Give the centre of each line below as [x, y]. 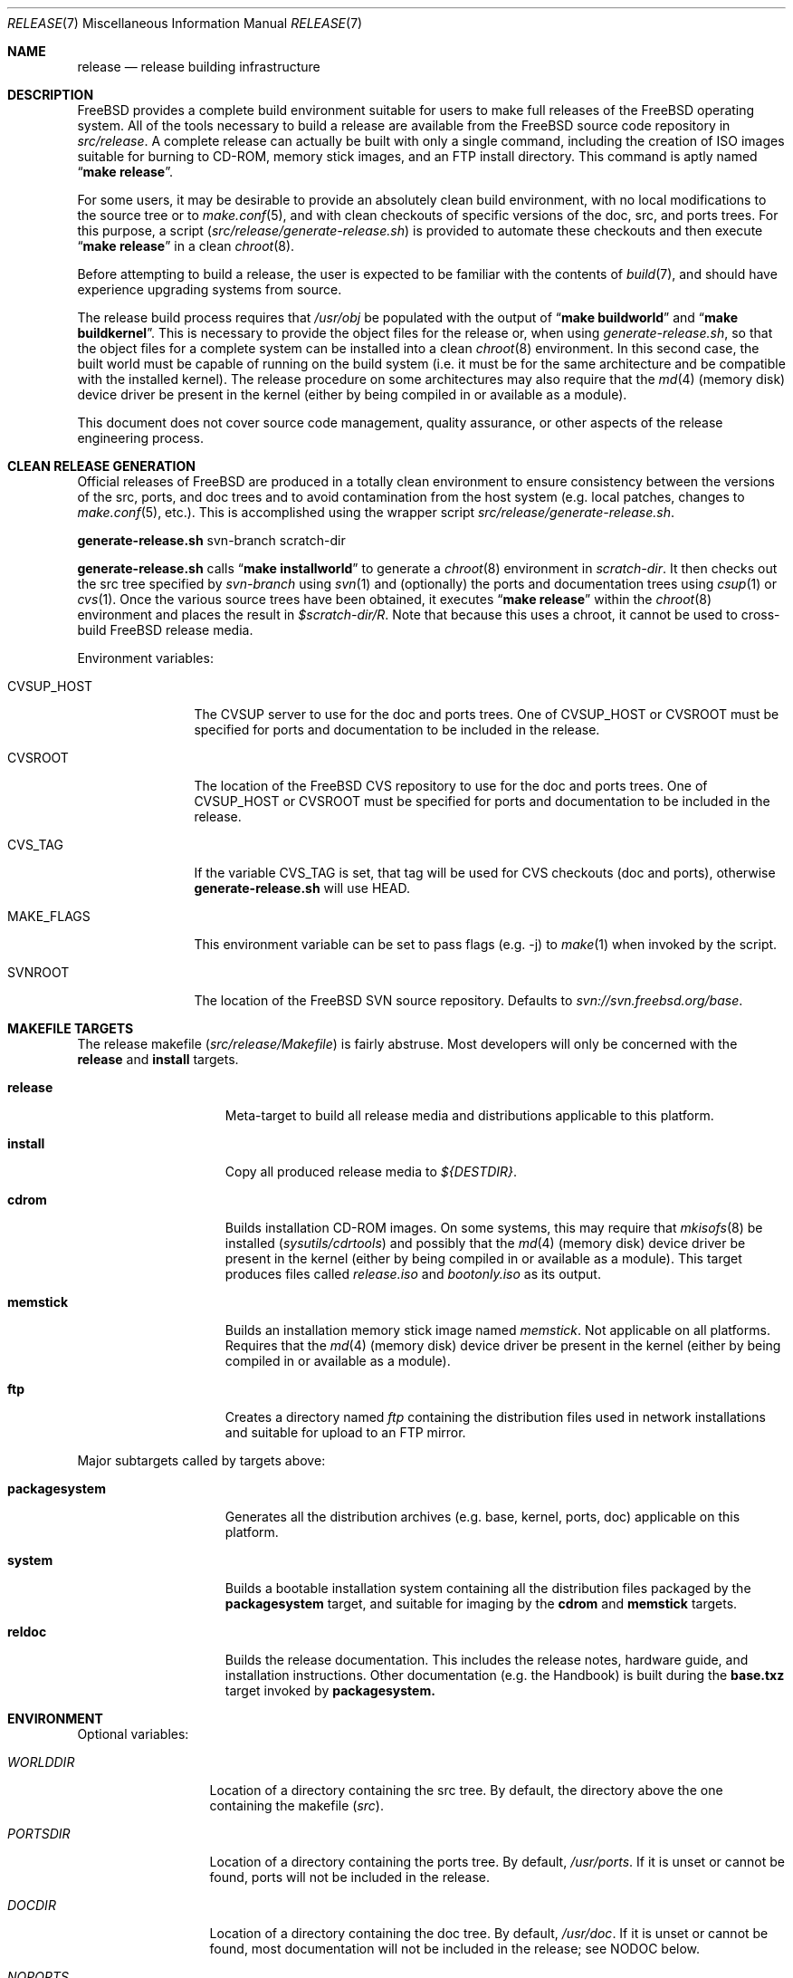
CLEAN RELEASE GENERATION [101, 466]
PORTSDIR [39, 1834]
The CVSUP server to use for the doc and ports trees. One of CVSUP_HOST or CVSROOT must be [487, 714]
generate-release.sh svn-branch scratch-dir [211, 540]
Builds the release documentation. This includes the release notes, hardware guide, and [487, 1660]
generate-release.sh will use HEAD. [302, 888]
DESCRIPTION [51, 95]
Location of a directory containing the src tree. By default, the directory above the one [466, 1790]
